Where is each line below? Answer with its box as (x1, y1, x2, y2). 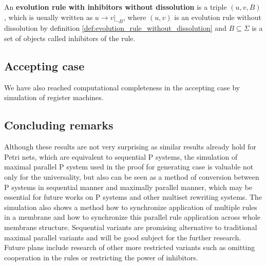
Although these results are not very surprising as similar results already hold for (4, 141, 257, 152)
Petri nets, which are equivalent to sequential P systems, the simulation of (4, 151, 238, 162)
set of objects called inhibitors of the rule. (4, 32, 136, 43)
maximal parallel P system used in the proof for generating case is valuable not (4, 161, 254, 172)
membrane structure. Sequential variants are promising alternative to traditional (4, 221, 257, 232)
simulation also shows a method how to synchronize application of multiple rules (4, 201, 257, 212)
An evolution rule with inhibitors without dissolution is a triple (4, 2, 227, 12)
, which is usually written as (4, 11, 93, 22)
